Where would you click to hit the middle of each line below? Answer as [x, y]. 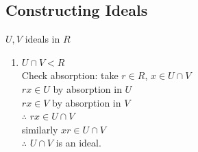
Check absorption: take [70, 75]
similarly [40, 129]
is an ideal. [78, 143]
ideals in [42, 39]
